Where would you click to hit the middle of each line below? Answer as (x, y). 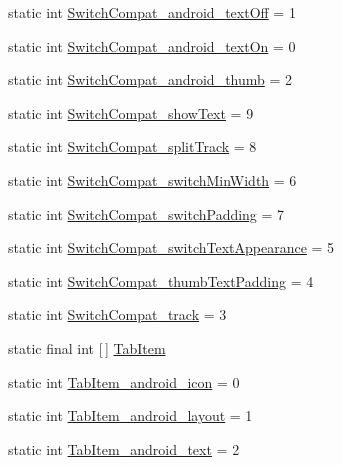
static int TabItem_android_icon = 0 (124, 381)
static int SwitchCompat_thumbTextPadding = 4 (161, 280)
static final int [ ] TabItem (87, 347)
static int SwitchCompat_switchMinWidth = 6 (152, 179)
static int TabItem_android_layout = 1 (130, 415)
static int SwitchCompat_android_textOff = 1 (152, 12)
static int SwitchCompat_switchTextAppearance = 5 (171, 247)
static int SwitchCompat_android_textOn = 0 (152, 45)
